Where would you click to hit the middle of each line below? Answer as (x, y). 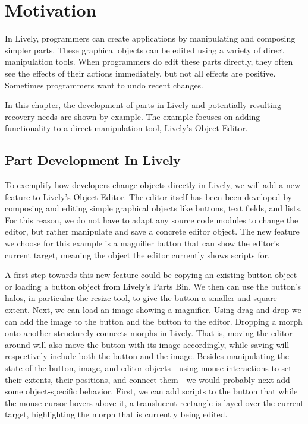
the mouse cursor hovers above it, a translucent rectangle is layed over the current (154, 402)
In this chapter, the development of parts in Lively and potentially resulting (143, 105)
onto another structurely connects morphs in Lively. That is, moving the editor (149, 333)
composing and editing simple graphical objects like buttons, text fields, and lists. (153, 208)
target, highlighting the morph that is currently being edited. (116, 414)
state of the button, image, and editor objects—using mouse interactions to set (148, 367)
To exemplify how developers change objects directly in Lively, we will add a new (153, 185)
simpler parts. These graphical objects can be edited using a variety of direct (144, 50)
